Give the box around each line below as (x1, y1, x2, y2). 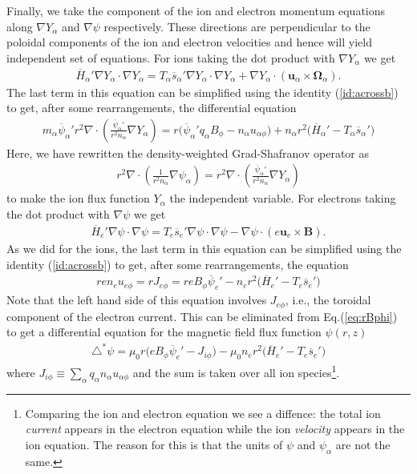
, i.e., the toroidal (285, 291, 371, 308)
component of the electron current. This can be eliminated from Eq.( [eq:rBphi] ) (6, 307, 398, 324)
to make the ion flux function (6, 190, 150, 207)
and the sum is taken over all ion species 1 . (132, 362, 340, 380)
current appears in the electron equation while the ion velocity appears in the (25, 420, 405, 437)
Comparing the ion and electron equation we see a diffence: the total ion (25, 404, 381, 421)
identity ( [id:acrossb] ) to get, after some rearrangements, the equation (6, 255, 349, 272)
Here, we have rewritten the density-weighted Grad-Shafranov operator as (6, 144, 370, 161)
